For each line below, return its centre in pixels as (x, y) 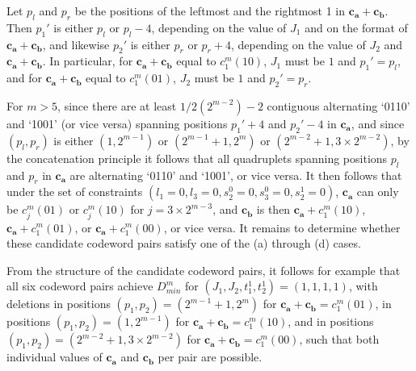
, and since (378, 123)
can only (378, 192)
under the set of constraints (75, 192)
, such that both (339, 339)
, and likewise (76, 44)
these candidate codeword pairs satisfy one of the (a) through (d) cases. (184, 243)
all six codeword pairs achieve (80, 286)
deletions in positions (59, 304)
